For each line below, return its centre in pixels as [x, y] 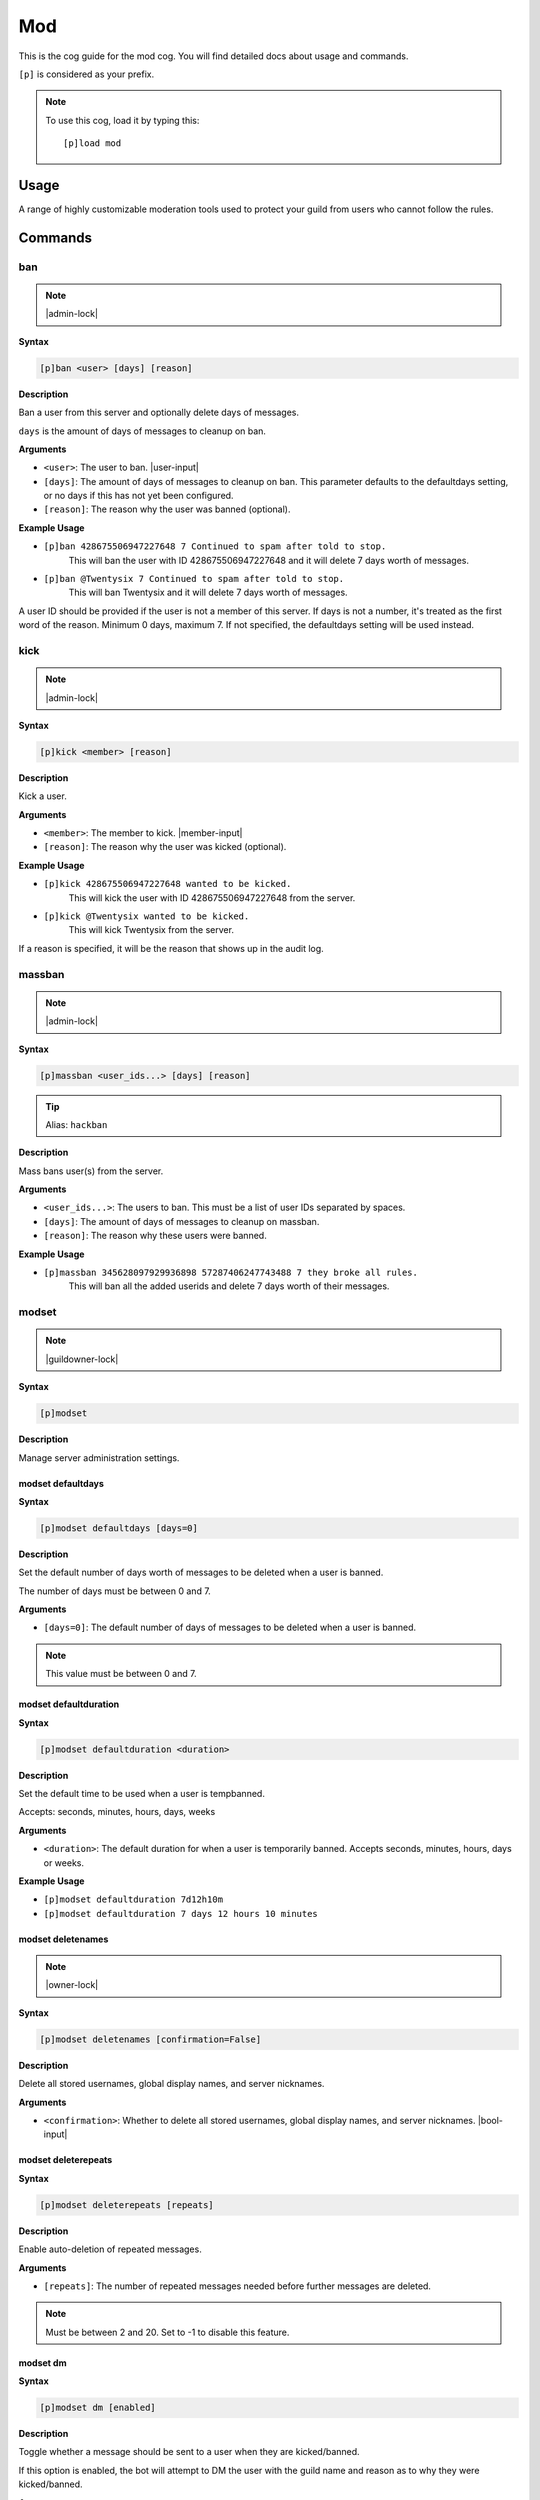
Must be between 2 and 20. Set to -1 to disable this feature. [167, 2332]
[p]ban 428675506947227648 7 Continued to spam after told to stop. [215, 546]
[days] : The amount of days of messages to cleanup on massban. [181, 1221]
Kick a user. [42, 796]
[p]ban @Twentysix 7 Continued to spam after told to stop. [194, 579]
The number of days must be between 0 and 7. [115, 1591]
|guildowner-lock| [82, 1359]
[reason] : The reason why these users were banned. [155, 1236]
